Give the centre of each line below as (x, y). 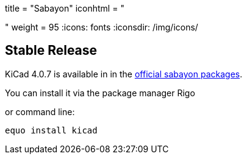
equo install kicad (51, 130)
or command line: (40, 111)
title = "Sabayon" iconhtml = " (65, 8)
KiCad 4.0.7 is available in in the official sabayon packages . (124, 74)
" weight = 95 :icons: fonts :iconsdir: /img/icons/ (102, 27)
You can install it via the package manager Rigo (100, 93)
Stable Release (51, 51)
